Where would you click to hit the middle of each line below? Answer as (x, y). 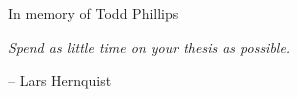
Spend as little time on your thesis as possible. (149, 46)
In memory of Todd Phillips (93, 13)
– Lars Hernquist (60, 80)
